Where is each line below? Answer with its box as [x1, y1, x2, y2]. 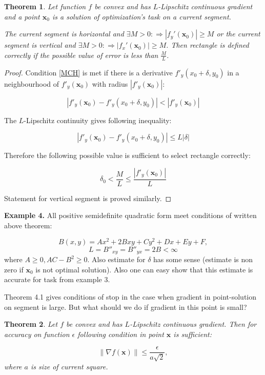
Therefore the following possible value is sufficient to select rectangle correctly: [4, 150, 251, 161]
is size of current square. [30, 361, 108, 371]
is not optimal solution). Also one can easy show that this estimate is [35, 264, 253, 274]
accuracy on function [4, 328, 70, 339]
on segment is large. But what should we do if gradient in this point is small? [4, 301, 247, 312]
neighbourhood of [4, 78, 59, 89]
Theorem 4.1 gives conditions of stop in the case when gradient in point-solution [4, 291, 257, 302]
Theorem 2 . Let [4, 319, 58, 329]
